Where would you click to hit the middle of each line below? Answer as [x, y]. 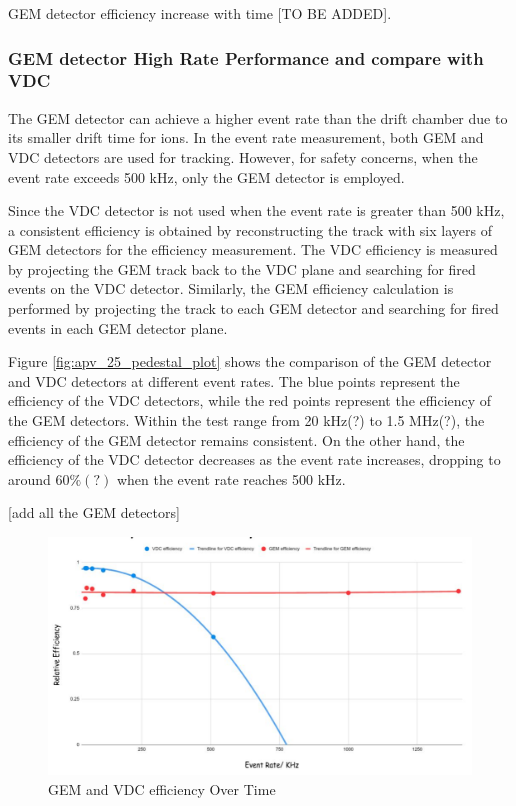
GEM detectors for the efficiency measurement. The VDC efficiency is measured [253, 249]
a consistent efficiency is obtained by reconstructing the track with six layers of [250, 229]
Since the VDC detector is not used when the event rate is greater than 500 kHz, [256, 210]
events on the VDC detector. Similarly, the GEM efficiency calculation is [231, 288]
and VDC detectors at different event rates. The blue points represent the [234, 380]
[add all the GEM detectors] [94, 512]
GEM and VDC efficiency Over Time [162, 788]
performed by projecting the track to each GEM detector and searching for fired [253, 308]
